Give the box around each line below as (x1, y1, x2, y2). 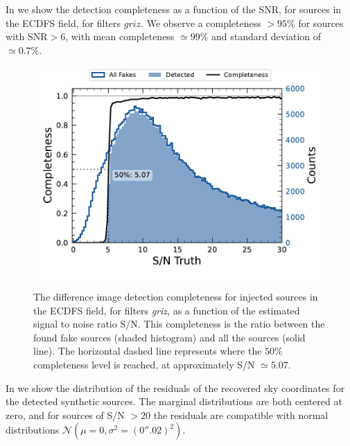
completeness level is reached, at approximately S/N (33, 357, 255, 371)
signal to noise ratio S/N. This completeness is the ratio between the (33, 316, 325, 331)
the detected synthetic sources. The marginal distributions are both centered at (6, 394, 342, 409)
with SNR (6, 29, 48, 44)
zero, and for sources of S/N (6, 407, 125, 422)
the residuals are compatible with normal (153, 407, 329, 422)
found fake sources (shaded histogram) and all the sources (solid (33, 330, 306, 344)
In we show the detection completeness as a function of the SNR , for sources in (6, 2, 342, 16)
